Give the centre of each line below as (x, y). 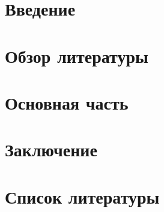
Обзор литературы (77, 55)
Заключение (51, 149)
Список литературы (82, 196)
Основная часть (67, 102)
